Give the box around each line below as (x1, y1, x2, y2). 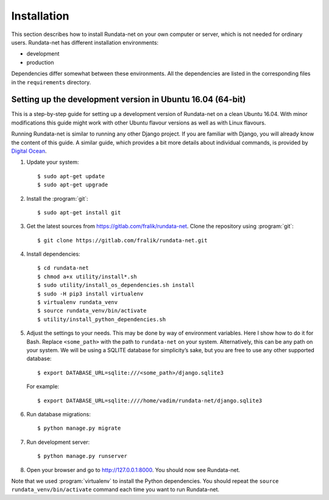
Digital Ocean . (11, 147, 47, 154)
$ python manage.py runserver (37, 452, 128, 460)
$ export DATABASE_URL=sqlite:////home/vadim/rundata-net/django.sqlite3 (37, 397, 263, 404)
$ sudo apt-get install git (37, 209, 121, 216)
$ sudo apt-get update (37, 173, 105, 179)
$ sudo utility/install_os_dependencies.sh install (37, 281, 195, 289)
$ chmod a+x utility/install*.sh (37, 273, 137, 280)
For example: (26, 383, 60, 390)
